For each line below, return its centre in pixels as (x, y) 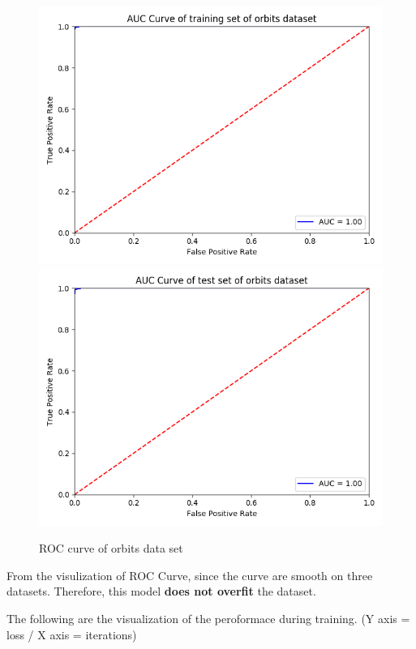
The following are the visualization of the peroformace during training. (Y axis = (208, 618)
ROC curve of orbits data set (111, 548)
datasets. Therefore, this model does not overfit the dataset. (161, 591)
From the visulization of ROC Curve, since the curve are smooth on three (190, 575)
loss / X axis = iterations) (72, 634)
